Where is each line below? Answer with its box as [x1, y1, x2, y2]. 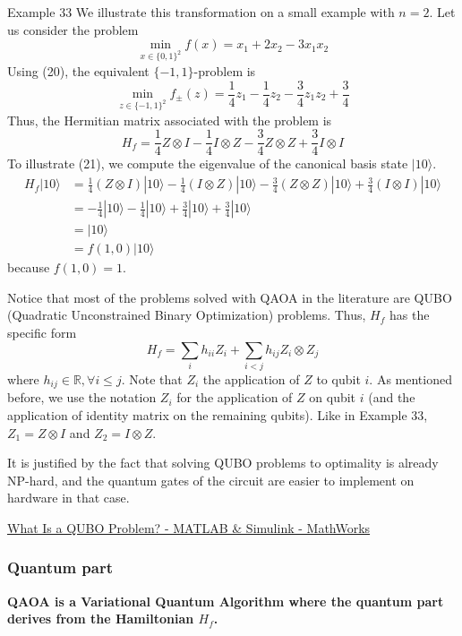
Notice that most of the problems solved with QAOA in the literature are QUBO [7, 288, 452, 306]
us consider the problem [7, 20, 139, 39]
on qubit [309, 388, 356, 407]
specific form [7, 322, 77, 341]
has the [389, 305, 430, 324]
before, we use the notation [7, 388, 157, 407]
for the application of [176, 388, 293, 407]
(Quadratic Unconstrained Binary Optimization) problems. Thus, [7, 305, 366, 324]
